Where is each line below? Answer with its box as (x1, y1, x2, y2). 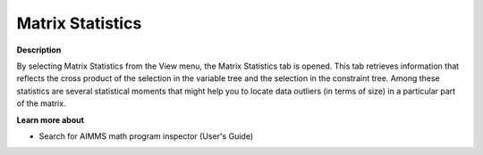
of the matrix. (16, 98, 66, 109)
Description (16, 45, 62, 55)
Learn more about (16, 114, 85, 125)
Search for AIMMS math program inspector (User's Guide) (38, 130, 254, 142)
